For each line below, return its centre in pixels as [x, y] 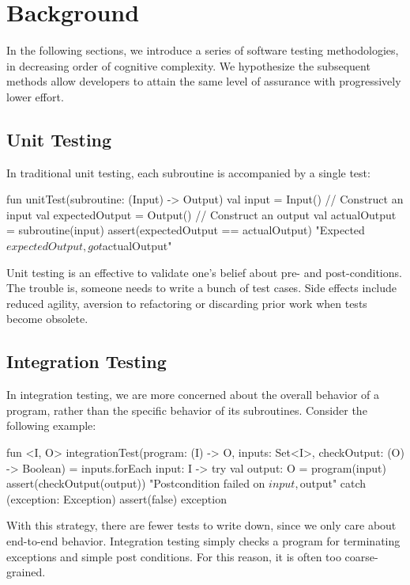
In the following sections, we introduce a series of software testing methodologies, [203, 50]
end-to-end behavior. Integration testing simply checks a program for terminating [203, 541]
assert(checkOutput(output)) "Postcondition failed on [136, 483]
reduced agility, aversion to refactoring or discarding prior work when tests [187, 303]
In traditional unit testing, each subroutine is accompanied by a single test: [188, 172]
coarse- [361, 556]
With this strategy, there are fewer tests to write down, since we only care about [201, 525]
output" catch [333, 483]
